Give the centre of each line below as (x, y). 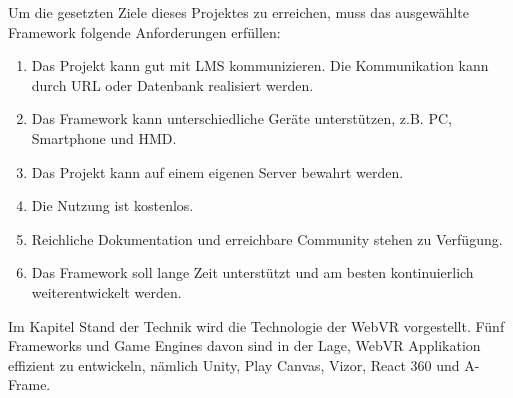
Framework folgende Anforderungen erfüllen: (144, 31)
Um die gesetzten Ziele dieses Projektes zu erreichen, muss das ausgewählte (238, 12)
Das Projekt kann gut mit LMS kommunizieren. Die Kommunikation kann (260, 65)
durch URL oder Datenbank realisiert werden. (172, 84)
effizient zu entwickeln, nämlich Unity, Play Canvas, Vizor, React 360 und (234, 364)
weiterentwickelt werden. (106, 291)
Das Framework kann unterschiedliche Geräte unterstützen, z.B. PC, (241, 118)
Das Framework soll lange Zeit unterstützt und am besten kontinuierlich (252, 272)
